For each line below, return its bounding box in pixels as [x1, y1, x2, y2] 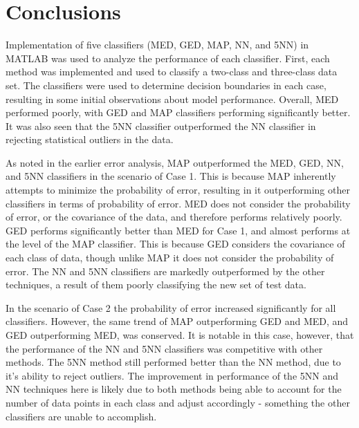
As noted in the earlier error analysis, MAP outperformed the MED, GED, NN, [6, 155, 344, 169]
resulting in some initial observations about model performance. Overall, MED [6, 91, 339, 106]
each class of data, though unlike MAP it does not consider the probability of [6, 250, 334, 265]
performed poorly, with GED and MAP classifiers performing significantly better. [6, 105, 351, 120]
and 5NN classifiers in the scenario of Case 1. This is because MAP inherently [6, 169, 336, 183]
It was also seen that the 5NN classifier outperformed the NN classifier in [6, 118, 316, 133]
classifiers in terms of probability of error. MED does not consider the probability [6, 196, 351, 210]
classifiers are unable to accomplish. [6, 409, 157, 423]
